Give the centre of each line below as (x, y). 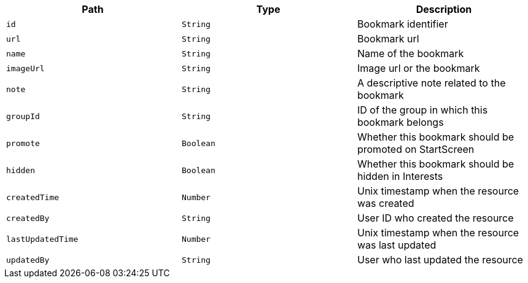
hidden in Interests (400, 176)
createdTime (33, 197)
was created (386, 203)
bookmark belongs (400, 122)
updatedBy (28, 260)
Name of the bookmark (410, 53)
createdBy (28, 218)
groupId (23, 116)
